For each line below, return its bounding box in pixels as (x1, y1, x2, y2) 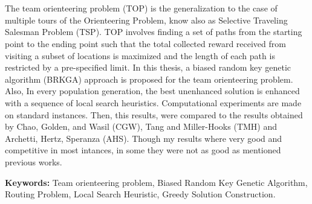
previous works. (5, 155, 62, 168)
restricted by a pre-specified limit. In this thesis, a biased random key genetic (5, 61, 291, 74)
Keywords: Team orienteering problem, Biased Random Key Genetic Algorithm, (5, 176, 308, 188)
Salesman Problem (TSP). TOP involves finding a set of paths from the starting (5, 25, 302, 38)
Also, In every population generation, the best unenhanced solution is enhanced (5, 84, 300, 97)
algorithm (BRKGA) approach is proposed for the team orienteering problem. (5, 72, 293, 85)
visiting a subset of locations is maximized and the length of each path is (5, 49, 275, 62)
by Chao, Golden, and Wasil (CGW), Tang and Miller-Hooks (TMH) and (5, 120, 278, 133)
